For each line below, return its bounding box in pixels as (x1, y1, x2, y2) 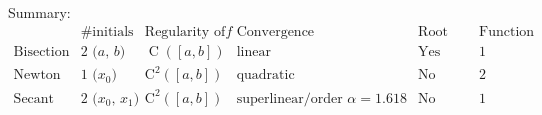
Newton (13, 68, 61, 83)
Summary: (8, 2, 71, 22)
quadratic (236, 68, 295, 83)
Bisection (13, 44, 70, 59)
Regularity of (144, 24, 226, 39)
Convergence (236, 24, 315, 39)
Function (479, 24, 535, 39)
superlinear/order (236, 91, 343, 106)
